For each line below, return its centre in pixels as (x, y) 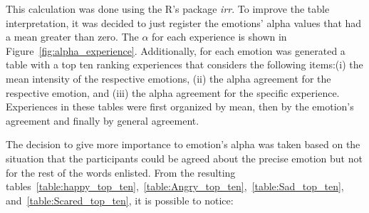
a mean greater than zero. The (72, 37)
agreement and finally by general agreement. (103, 120)
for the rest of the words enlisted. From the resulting (121, 172)
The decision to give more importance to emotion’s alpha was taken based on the (183, 144)
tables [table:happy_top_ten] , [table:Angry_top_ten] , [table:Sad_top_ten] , (175, 186)
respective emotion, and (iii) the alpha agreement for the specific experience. (173, 92)
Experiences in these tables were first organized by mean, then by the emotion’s (180, 106)
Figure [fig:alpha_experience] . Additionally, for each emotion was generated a (176, 50)
